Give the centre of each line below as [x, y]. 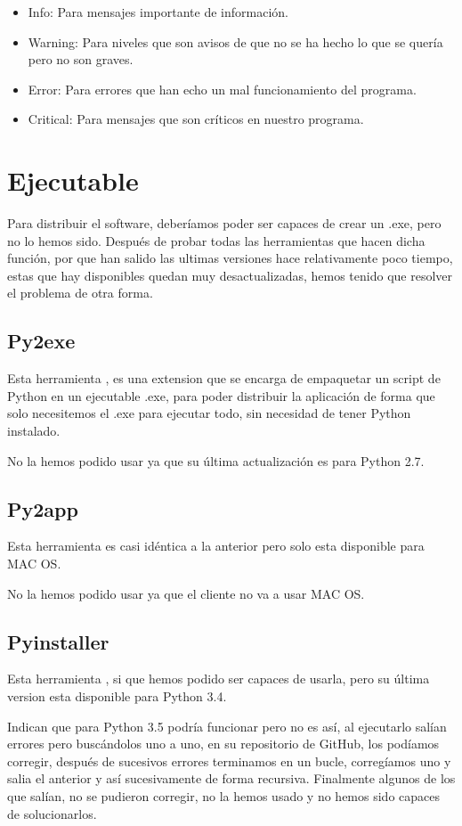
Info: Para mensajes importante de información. [158, 12]
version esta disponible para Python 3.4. [117, 696]
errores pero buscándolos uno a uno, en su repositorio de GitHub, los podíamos [223, 744]
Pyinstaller [58, 641]
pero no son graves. [81, 59]
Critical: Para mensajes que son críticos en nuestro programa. [196, 119]
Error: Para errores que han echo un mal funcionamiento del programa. [222, 89]
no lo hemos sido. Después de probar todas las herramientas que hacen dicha [216, 240]
